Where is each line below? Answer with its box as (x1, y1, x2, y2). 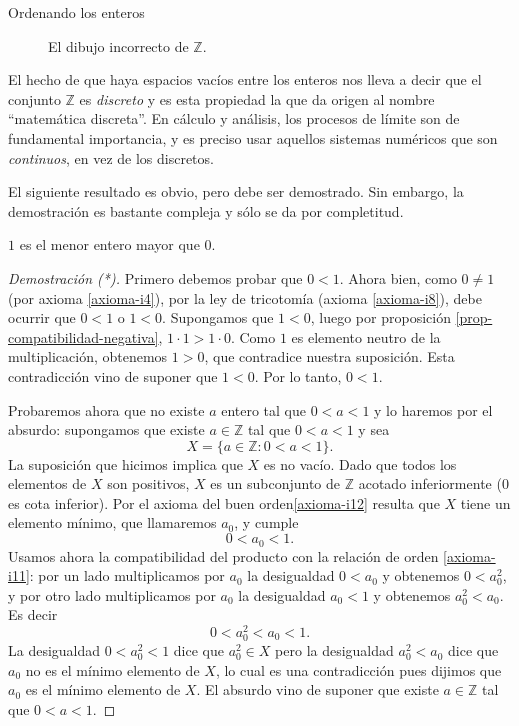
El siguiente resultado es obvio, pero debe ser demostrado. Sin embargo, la (8, 181, 464, 202)
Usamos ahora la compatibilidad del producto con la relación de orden (8, 545, 439, 566)
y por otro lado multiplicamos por (8, 584, 216, 605)
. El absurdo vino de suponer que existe (196, 679, 439, 700)
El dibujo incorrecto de (48, 35, 189, 56)
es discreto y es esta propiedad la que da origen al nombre (79, 88, 435, 109)
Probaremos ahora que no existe (8, 399, 205, 420)
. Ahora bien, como (339, 267, 457, 288)
